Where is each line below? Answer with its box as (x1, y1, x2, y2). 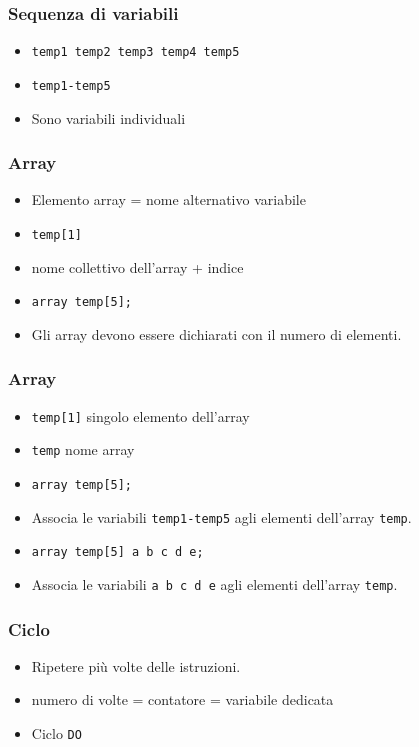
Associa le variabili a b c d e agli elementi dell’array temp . (31, 573, 398, 594)
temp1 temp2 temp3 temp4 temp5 (31, 45, 240, 60)
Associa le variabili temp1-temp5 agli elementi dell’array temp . (31, 506, 412, 527)
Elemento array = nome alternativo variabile (31, 189, 306, 210)
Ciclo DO (31, 723, 82, 743)
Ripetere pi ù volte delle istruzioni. (31, 655, 241, 676)
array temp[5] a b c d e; (31, 545, 204, 560)
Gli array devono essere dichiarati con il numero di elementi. (31, 323, 402, 344)
